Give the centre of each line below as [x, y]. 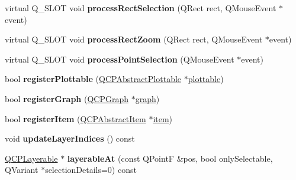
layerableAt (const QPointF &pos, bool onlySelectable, [170, 158]
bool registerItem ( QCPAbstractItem [75, 118]
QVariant [22, 170]
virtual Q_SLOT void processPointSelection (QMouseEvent [120, 59]
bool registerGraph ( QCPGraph [67, 98]
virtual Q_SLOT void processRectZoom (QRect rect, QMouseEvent [134, 39]
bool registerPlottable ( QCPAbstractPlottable [93, 79]
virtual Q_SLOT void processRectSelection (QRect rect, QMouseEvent [141, 8]
